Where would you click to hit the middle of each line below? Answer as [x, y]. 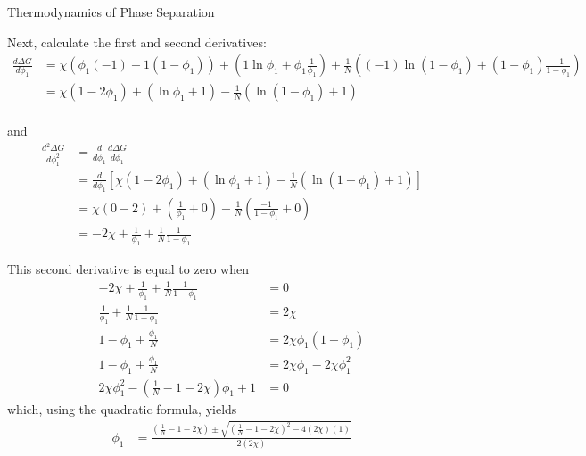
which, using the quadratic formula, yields [122, 408]
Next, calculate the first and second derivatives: [137, 41]
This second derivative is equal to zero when [128, 268]
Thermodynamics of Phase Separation [111, 12]
